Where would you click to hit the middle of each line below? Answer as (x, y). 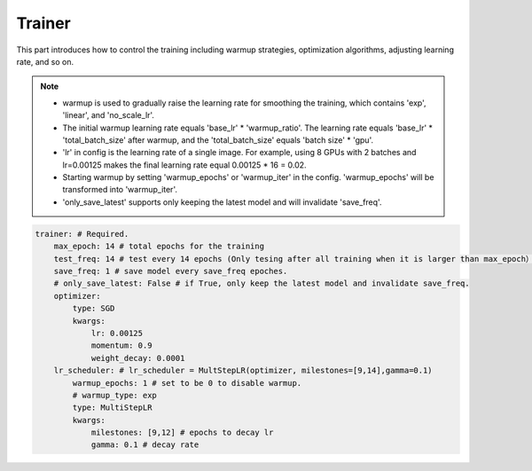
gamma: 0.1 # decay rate (145, 445)
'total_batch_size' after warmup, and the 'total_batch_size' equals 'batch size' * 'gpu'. (218, 140)
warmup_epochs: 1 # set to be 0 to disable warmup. (187, 383)
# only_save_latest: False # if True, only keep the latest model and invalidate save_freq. (262, 283)
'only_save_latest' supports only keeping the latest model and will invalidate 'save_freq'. (222, 202)
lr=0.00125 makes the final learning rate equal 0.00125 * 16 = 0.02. (184, 165)
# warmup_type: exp (114, 395)
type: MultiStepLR (112, 408)
